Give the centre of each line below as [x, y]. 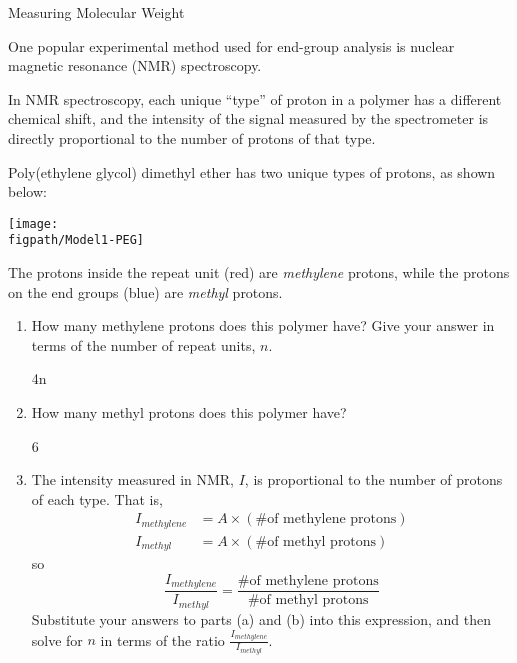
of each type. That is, [97, 498]
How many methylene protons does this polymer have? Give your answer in [263, 325]
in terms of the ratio [162, 639]
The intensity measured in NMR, [133, 479]
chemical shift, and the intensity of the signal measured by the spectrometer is [248, 118]
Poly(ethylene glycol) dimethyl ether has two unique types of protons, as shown [252, 171]
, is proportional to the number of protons [373, 479]
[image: [33, 223]
